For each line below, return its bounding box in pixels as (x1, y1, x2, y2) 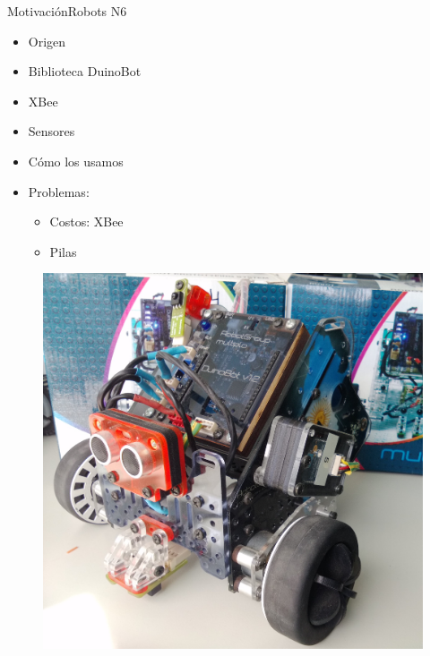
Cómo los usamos (28, 151, 124, 170)
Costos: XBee (49, 212, 124, 231)
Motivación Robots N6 (7, 2, 127, 20)
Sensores (28, 122, 75, 141)
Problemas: (28, 182, 90, 200)
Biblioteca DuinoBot (28, 62, 142, 81)
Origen (28, 31, 66, 50)
